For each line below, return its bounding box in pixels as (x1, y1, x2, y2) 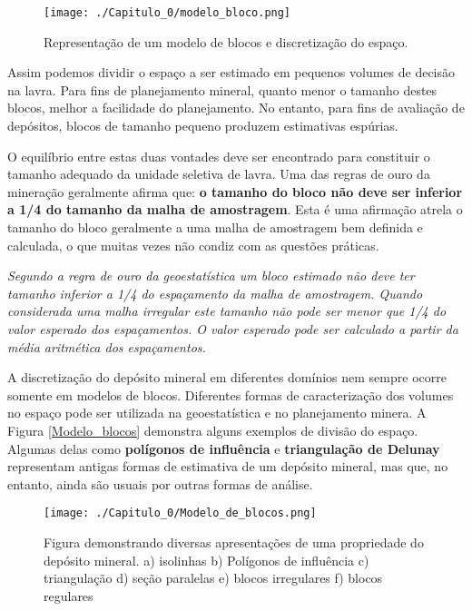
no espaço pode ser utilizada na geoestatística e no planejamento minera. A (7, 403, 427, 422)
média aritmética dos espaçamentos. (7, 337, 206, 356)
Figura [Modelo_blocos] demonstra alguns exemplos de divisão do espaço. (7, 420, 418, 439)
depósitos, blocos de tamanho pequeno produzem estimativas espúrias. (7, 116, 398, 135)
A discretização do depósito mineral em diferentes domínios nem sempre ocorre (7, 368, 447, 387)
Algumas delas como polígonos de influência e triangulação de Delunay (7, 439, 440, 458)
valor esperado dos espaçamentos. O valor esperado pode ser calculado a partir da (7, 319, 458, 338)
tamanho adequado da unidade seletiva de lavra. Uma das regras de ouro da (7, 164, 430, 183)
